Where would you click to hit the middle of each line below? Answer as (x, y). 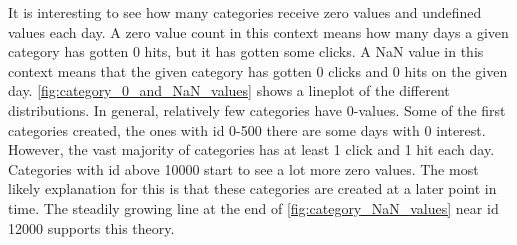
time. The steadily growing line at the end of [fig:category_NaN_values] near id (253, 207)
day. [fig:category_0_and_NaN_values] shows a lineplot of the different (229, 90)
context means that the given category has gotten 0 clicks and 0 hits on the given (258, 70)
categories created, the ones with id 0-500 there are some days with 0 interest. (247, 129)
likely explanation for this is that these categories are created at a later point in (252, 188)
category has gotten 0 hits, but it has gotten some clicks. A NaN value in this (246, 51)
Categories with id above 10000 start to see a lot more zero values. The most (243, 168)
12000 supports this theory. (91, 227)
